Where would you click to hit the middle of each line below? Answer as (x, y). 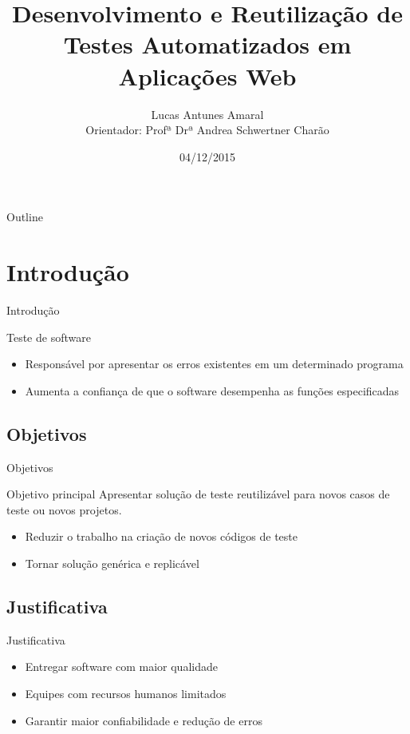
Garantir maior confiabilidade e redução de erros (144, 720)
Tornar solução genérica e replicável (112, 563)
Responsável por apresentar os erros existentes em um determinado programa (214, 364)
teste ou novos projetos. (64, 509)
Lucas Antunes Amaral (207, 114)
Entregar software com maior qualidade (121, 667)
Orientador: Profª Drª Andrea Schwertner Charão (207, 130)
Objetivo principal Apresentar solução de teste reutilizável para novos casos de (198, 494)
